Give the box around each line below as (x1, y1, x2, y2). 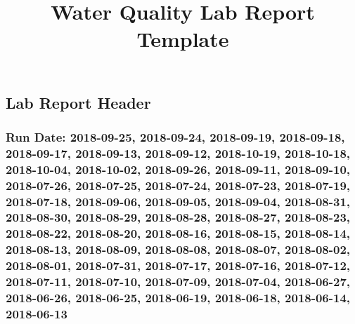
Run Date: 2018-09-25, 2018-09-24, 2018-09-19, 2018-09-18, (6, 128, 345, 145)
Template (136, 25, 229, 53)
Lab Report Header (6, 91, 151, 113)
